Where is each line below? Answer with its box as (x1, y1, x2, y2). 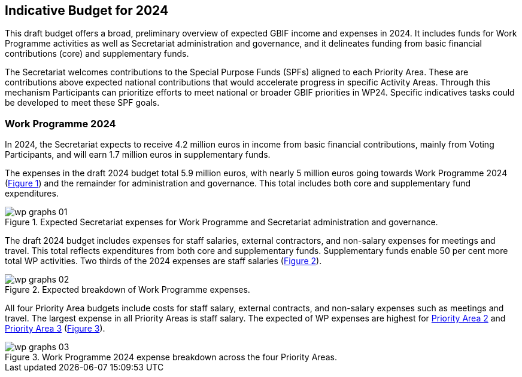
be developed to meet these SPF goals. (5, 97, 160, 108)
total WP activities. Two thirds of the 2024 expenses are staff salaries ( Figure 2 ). (5, 256, 322, 266)
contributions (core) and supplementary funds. (5, 48, 189, 59)
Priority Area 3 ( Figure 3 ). (5, 323, 105, 334)
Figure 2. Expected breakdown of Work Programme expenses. (5, 284, 250, 295)
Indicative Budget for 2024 (5, 3, 169, 18)
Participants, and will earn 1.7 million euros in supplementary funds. (5, 149, 271, 160)
